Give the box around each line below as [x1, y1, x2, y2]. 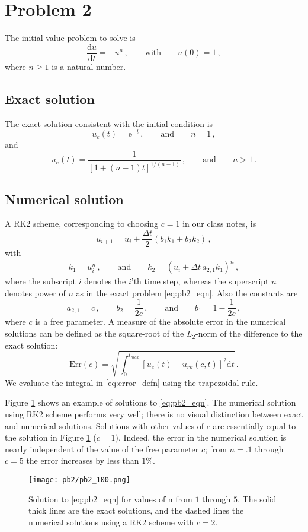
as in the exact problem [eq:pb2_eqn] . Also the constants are [76, 286, 298, 299]
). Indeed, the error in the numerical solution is [115, 431, 287, 444]
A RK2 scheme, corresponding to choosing [5, 217, 159, 230]
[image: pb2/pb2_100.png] [28, 475, 130, 484]
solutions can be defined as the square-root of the [5, 327, 184, 340]
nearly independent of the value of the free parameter [5, 442, 199, 455]
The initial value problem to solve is [5, 31, 136, 44]
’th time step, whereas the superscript [131, 275, 269, 287]
